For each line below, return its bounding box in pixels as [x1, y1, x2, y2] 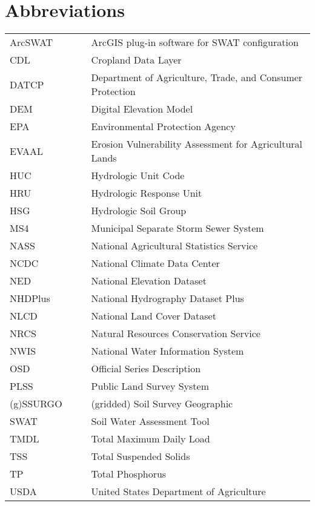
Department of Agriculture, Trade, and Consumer [91, 70, 303, 85]
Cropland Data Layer [91, 53, 182, 67]
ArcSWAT [10, 35, 53, 50]
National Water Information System [91, 344, 244, 358]
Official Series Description [91, 361, 201, 376]
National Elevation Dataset [91, 274, 207, 288]
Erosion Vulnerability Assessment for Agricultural [91, 137, 303, 151]
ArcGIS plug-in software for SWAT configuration [91, 35, 299, 50]
